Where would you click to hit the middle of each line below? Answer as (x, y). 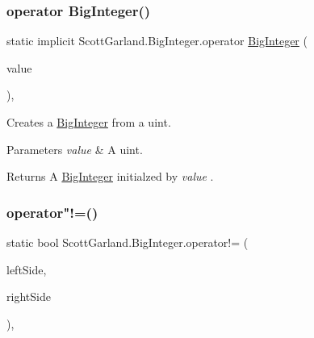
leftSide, (27, 269)
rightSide (29, 296)
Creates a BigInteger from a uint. (89, 122)
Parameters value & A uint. (75, 149)
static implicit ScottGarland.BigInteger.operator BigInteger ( (157, 41)
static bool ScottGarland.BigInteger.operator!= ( (128, 242)
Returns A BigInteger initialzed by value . (110, 176)
